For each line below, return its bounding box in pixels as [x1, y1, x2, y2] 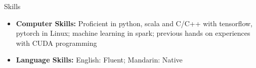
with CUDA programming [16, 37, 97, 48]
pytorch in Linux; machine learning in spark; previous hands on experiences [16, 28, 250, 38]
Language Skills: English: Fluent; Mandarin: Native [16, 54, 183, 65]
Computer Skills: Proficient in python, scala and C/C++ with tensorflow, [16, 18, 252, 28]
